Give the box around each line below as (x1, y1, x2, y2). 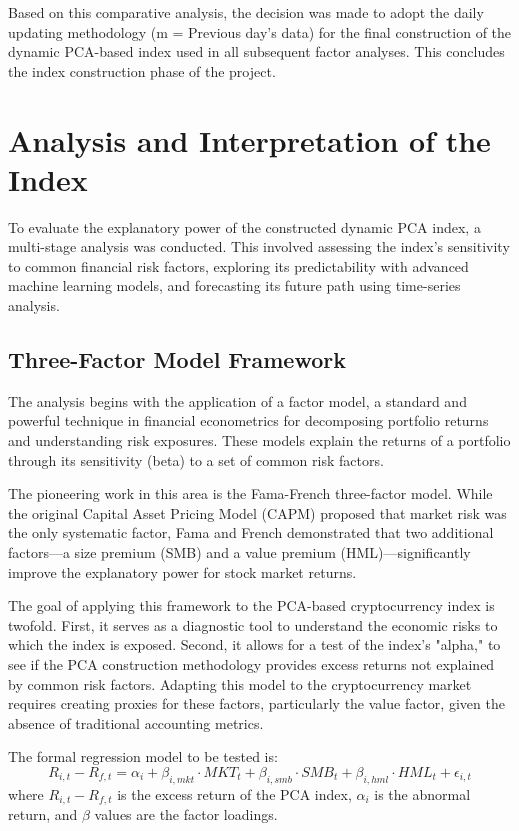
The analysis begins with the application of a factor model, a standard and (8, 390, 467, 411)
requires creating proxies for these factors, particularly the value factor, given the (8, 693, 505, 714)
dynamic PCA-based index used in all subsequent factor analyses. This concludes (8, 41, 505, 62)
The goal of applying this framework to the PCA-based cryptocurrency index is (8, 595, 495, 616)
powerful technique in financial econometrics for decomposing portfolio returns (8, 410, 489, 431)
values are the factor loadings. (94, 804, 278, 825)
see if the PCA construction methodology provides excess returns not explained (8, 653, 495, 674)
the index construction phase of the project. (8, 60, 276, 81)
